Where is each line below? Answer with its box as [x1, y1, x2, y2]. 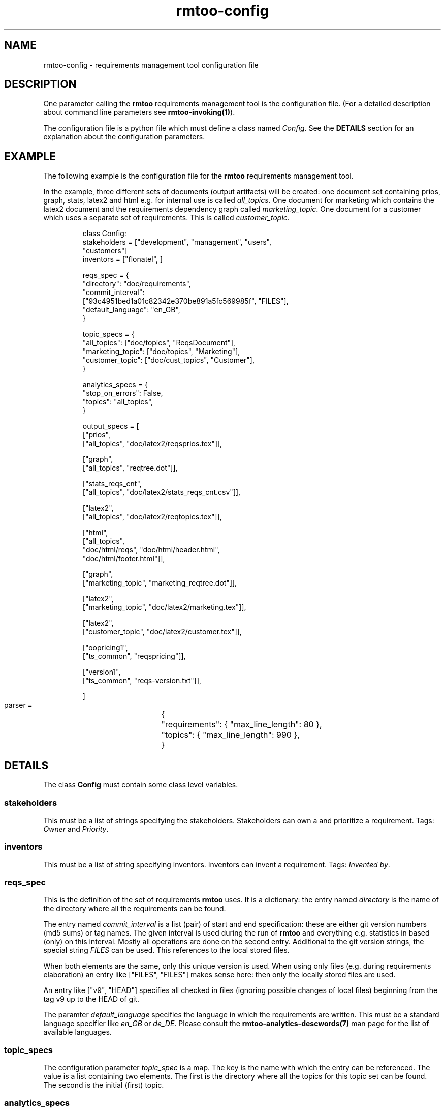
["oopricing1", [82, 643, 128, 652]
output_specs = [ [82, 422, 139, 431]
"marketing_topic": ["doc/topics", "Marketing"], [82, 347, 240, 356]
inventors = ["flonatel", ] [82, 255, 163, 264]
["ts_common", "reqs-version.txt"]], [82, 676, 202, 685]
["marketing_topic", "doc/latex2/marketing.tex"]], [82, 603, 246, 612]
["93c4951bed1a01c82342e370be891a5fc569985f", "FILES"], [82, 297, 289, 306]
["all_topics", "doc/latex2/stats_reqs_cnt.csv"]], [82, 488, 241, 497]
